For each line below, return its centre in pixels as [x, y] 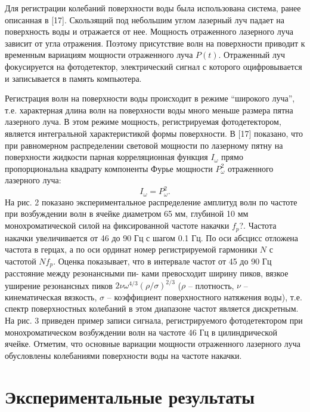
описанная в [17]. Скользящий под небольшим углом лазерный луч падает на [145, 19]
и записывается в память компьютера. [73, 78]
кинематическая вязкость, [51, 296]
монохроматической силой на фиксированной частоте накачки [117, 225]
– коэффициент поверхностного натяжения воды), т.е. [204, 296]
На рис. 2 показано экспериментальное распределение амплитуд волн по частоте [151, 202]
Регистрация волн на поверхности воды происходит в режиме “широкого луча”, [150, 98]
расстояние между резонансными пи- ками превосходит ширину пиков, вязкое [147, 273]
